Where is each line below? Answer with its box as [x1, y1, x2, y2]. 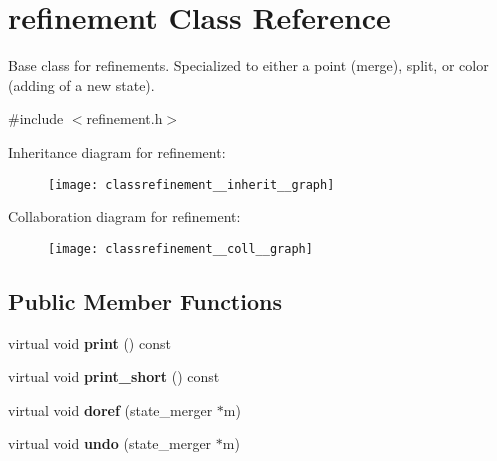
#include [8, 108, 64, 129]
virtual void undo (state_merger [8, 433, 212, 454]
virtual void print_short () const [8, 366, 220, 387]
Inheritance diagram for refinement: [8, 141, 226, 162]
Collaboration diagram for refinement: [8, 206, 241, 227]
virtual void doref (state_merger [8, 399, 213, 420]
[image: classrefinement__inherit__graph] [48, 177, 335, 192]
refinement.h [86, 108, 163, 129]
